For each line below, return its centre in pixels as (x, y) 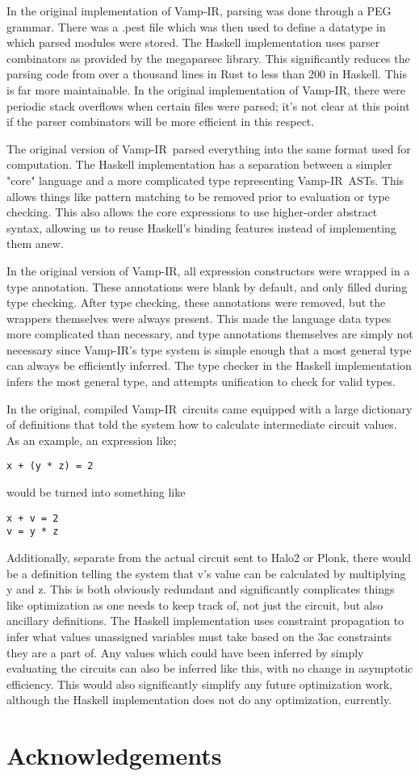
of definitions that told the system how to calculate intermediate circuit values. (202, 424)
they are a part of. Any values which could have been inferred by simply (185, 652)
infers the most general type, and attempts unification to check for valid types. (201, 382)
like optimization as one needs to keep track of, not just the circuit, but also (195, 604)
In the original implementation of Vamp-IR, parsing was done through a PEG (199, 10)
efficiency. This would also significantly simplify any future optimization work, (199, 684)
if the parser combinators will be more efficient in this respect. (161, 122)
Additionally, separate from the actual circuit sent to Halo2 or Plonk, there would (209, 557)
